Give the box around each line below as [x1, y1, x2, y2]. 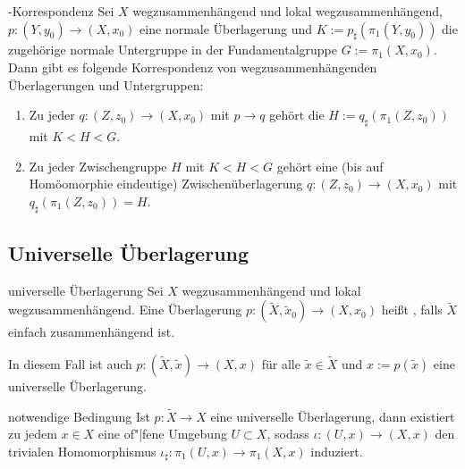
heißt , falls [381, 300, 443, 319]
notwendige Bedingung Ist [8, 406, 150, 425]
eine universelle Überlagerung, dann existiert [210, 406, 455, 425]
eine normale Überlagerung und [139, 19, 313, 38]
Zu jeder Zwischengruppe [29, 156, 167, 175]
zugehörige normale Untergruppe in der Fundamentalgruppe [8, 40, 337, 59]
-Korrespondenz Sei [8, 2, 114, 20]
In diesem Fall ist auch [8, 354, 132, 373]
